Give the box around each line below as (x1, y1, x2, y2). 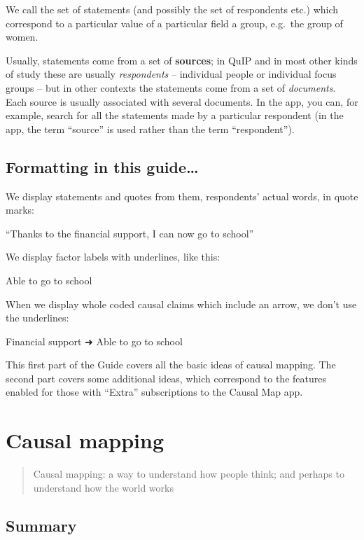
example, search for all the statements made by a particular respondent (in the (6, 108, 344, 123)
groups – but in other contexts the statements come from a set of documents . (6, 80, 336, 95)
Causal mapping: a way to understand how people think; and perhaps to (33, 466, 344, 481)
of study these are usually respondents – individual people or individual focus (6, 67, 337, 81)
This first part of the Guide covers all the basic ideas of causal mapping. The (6, 357, 336, 372)
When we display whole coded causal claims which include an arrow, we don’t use (6, 296, 357, 311)
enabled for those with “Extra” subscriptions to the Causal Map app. (6, 385, 303, 399)
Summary (6, 514, 77, 536)
